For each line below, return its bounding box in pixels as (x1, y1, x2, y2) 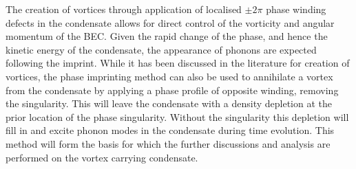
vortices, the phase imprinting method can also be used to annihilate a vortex (6, 69, 333, 83)
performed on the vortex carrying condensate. (6, 150, 198, 164)
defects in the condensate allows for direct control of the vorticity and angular (6, 15, 335, 30)
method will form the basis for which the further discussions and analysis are (6, 136, 331, 150)
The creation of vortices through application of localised (6, 2, 242, 16)
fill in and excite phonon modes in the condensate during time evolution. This (6, 123, 335, 137)
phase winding (266, 2, 326, 16)
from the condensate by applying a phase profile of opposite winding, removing (6, 82, 339, 97)
